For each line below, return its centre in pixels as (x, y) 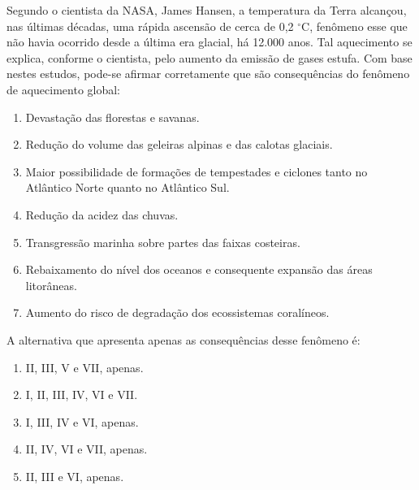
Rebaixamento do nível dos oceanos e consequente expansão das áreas (199, 269)
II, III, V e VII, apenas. (84, 367)
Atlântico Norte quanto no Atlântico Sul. (127, 187)
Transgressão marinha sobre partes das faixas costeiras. (163, 242)
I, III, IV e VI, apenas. (82, 421)
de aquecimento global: (63, 89)
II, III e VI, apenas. (75, 476)
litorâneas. (51, 285)
